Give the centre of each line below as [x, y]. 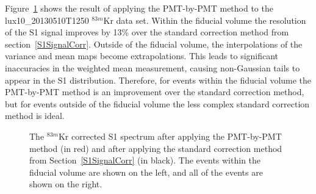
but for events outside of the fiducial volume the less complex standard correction [157, 103]
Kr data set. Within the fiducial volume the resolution [205, 20]
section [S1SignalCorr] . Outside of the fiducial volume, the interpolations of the [154, 44]
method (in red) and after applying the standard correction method [156, 148]
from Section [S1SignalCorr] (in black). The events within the [145, 160]
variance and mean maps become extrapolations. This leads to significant [142, 56]
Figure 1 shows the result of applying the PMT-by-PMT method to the [139, 8]
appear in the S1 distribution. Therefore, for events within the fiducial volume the [158, 80]
